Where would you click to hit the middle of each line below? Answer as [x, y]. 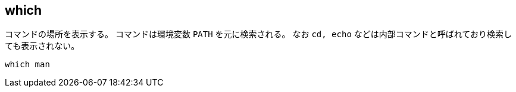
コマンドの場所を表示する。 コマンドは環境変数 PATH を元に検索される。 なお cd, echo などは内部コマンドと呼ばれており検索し [258, 34]
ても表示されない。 [42, 46]
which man [27, 65]
